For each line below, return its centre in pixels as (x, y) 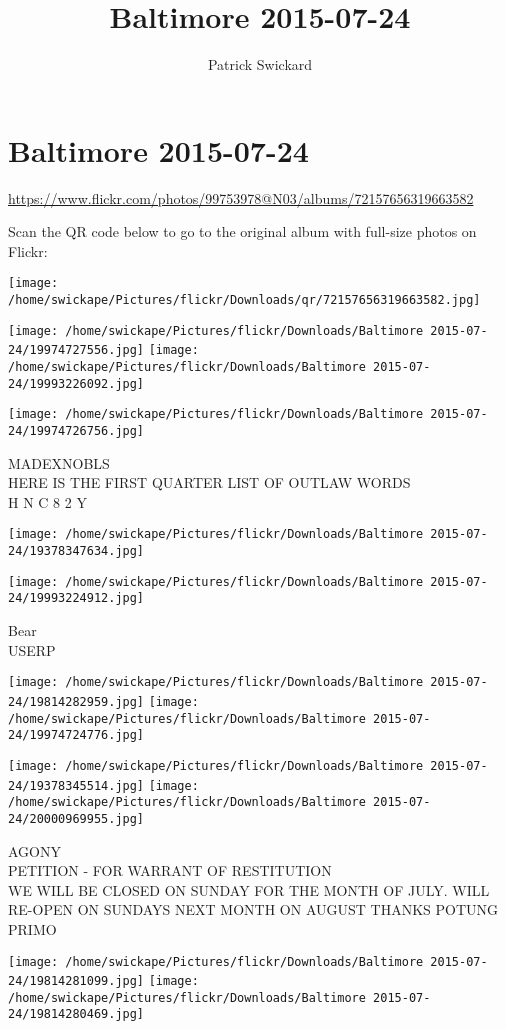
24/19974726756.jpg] (76, 431)
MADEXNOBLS (59, 462)
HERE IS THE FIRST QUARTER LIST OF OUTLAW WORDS (209, 482)
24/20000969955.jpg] (76, 818)
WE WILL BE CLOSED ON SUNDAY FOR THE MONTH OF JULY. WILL (249, 889)
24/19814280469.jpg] (76, 1014)
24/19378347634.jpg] (76, 551)
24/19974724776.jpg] (76, 735)
